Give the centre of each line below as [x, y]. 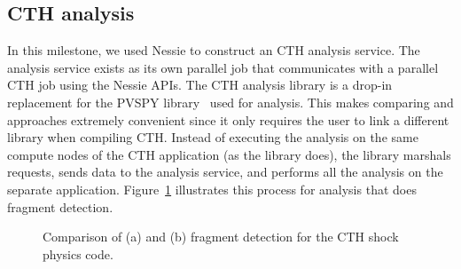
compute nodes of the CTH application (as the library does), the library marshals [229, 154]
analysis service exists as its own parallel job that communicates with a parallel [223, 67]
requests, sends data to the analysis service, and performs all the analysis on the [225, 172]
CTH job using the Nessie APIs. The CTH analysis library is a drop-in [200, 85]
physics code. [78, 253]
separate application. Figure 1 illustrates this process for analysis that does [212, 189]
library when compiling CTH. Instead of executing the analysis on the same [213, 137]
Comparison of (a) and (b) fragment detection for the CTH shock [221, 237]
